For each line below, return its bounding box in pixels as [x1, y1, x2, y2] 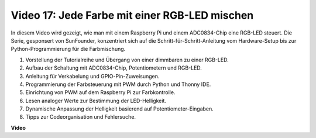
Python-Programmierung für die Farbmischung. [11, 46, 126, 53]
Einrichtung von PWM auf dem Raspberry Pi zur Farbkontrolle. [25, 89, 176, 96]
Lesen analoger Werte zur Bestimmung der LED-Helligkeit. [25, 97, 167, 104]
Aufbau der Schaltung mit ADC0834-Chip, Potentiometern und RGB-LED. [25, 64, 202, 71]
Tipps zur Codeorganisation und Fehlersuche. [25, 113, 136, 120]
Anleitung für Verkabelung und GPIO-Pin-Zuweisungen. [25, 73, 160, 80]
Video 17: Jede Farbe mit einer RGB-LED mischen [11, 9, 254, 22]
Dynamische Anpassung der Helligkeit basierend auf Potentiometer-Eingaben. [25, 105, 214, 112]
